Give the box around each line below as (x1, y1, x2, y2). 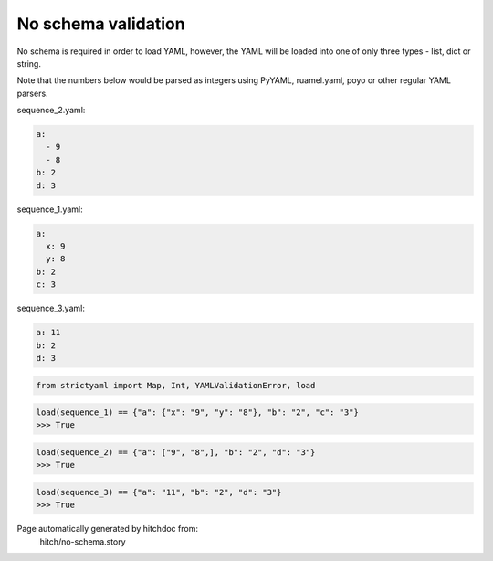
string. (16, 58, 41, 69)
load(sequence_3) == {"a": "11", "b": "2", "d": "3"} (36, 487, 282, 498)
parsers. (16, 88, 49, 99)
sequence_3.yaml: (16, 302, 86, 314)
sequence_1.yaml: (16, 204, 83, 215)
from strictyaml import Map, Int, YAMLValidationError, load (36, 380, 316, 390)
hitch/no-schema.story (39, 535, 127, 547)
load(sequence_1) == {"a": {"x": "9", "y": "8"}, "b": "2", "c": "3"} (36, 408, 360, 418)
